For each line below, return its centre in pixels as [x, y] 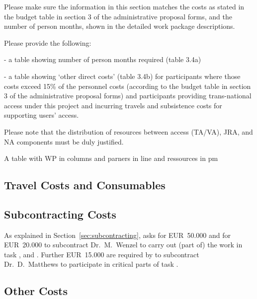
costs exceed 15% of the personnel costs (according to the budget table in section [128, 86]
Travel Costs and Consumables [85, 185]
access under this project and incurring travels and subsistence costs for [113, 105]
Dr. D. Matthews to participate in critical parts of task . [91, 264]
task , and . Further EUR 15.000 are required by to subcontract [102, 254]
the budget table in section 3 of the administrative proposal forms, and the [118, 16]
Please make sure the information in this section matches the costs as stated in [124, 6]
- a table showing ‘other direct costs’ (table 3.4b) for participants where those [122, 76]
